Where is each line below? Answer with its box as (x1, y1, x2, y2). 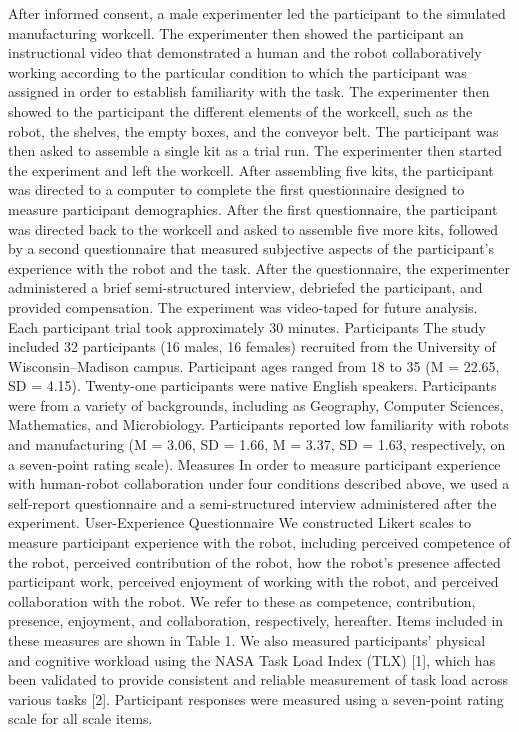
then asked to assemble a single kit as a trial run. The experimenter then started (8, 140, 503, 161)
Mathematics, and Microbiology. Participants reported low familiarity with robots (8, 414, 509, 435)
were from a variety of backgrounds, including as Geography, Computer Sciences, (8, 394, 504, 415)
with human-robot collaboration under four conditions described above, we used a (8, 473, 510, 494)
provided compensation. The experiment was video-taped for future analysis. (8, 296, 478, 317)
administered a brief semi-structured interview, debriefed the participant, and (8, 277, 483, 298)
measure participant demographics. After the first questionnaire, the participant (8, 198, 498, 219)
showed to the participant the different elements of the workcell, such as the (8, 100, 473, 121)
